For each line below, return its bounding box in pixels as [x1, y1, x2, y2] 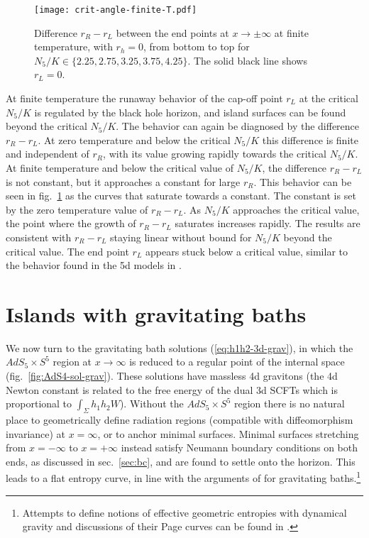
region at [53, 354, 92, 369]
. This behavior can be [253, 174, 352, 189]
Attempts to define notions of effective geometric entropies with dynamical [22, 505, 347, 520]
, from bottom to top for [143, 39, 250, 54]
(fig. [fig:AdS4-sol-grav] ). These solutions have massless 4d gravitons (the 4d [6, 368, 338, 383]
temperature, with [34, 39, 113, 54]
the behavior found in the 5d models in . [6, 258, 182, 273]
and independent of [6, 146, 89, 161]
